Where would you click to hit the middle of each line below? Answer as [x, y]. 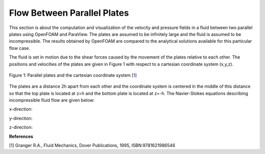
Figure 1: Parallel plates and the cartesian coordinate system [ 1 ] [73, 75]
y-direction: [21, 118]
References [21, 136]
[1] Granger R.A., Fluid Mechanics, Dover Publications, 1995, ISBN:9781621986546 [92, 146]
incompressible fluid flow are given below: [52, 100]
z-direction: [21, 127]
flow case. [20, 48]
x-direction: [21, 109]
